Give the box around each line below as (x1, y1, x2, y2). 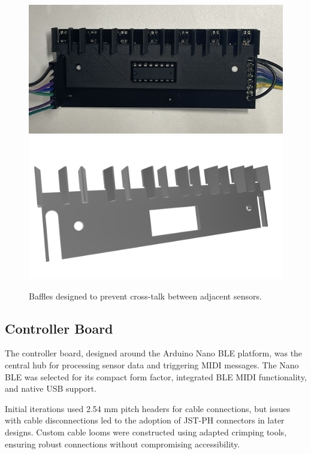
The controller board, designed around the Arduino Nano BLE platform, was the (5, 347, 303, 359)
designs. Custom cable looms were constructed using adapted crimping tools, (5, 425, 287, 438)
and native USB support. (5, 382, 97, 395)
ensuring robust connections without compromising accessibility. (5, 437, 240, 450)
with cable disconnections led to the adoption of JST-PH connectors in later (5, 414, 285, 426)
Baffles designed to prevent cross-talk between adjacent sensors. (29, 289, 262, 302)
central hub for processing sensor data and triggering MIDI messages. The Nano (5, 358, 299, 371)
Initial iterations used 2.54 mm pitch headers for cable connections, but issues (5, 402, 291, 414)
